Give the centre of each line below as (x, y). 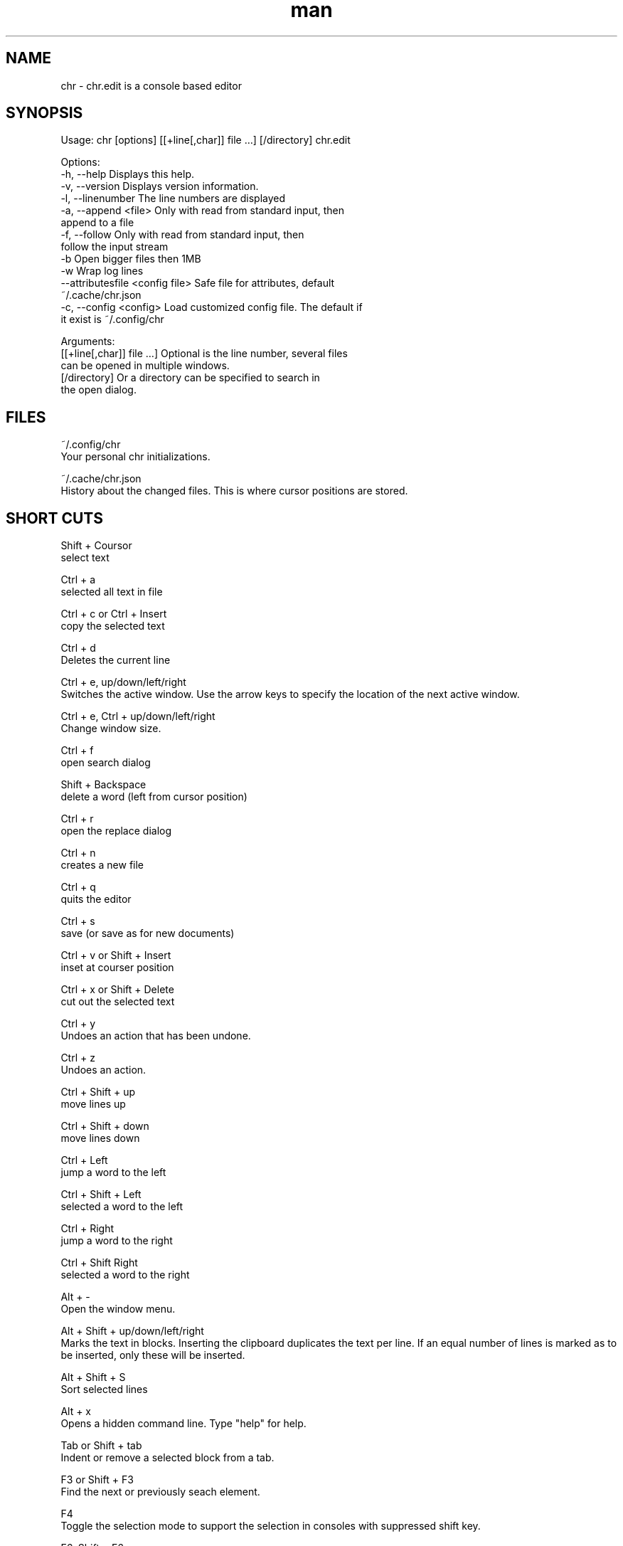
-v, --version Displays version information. (160, 186)
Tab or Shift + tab (101, 1446)
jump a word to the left (113, 1172)
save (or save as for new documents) (148, 933)
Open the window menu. (118, 1309)
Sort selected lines (104, 1389)
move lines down (100, 1138)
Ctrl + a (78, 580)
